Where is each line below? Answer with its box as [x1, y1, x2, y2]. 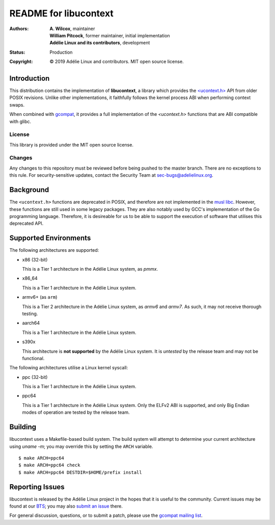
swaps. [9, 102, 25, 108]
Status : [9, 49, 25, 55]
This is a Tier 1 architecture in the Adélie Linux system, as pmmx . [22, 266, 158, 272]
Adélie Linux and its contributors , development [49, 40, 150, 46]
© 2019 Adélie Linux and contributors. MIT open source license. [49, 59, 184, 65]
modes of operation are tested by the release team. [22, 409, 130, 416]
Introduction [9, 74, 50, 83]
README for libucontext [9, 8, 114, 19]
